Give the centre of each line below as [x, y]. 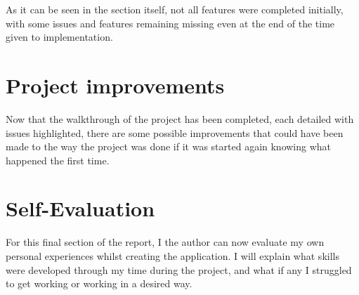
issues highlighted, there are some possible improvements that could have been [175, 132]
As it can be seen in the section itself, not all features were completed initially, [175, 9]
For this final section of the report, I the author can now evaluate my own [165, 242]
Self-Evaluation [80, 208]
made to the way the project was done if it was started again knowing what [169, 146]
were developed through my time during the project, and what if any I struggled [179, 269]
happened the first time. [58, 160]
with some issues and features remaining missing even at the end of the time [170, 23]
